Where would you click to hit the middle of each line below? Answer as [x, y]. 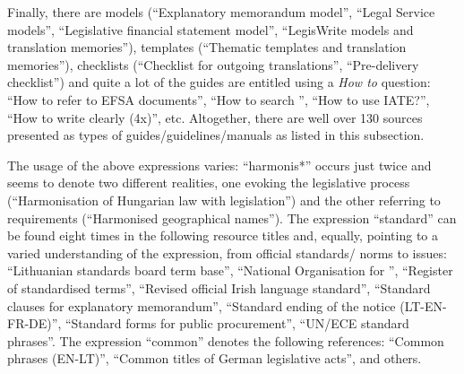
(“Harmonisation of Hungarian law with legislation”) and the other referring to [224, 200]
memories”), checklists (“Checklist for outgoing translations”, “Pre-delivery [213, 64]
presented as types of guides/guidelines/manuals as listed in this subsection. [216, 135]
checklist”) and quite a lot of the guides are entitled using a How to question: [219, 82]
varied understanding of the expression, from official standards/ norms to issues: [227, 252]
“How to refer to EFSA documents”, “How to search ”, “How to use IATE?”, [219, 99]
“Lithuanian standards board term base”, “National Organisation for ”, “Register [230, 270]
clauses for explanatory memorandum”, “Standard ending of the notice [202, 305]
